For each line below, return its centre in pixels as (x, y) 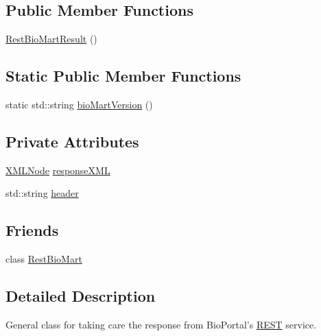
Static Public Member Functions (123, 76)
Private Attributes (72, 141)
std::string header (42, 193)
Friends (32, 230)
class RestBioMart (44, 259)
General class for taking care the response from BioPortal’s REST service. (161, 324)
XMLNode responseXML (58, 170)
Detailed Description (81, 296)
